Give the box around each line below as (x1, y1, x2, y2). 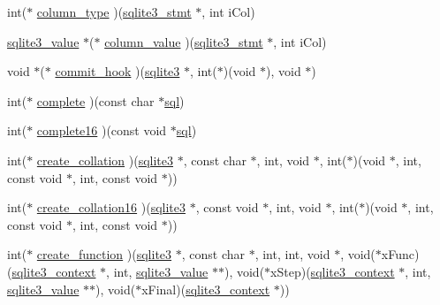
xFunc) (381, 245, 420, 263)
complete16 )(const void (36, 121, 167, 140)
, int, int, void (254, 245, 330, 263)
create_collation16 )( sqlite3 (36, 198, 186, 217)
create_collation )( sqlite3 (36, 150, 173, 169)
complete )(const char (36, 91, 155, 110)
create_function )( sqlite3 (36, 245, 172, 263)
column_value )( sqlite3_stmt (104, 32, 263, 50)
